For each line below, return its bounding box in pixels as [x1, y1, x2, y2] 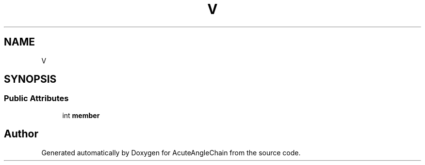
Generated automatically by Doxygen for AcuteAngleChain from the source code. [41, 148, 301, 157]
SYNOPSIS [4, 73, 57, 86]
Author [4, 128, 38, 140]
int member [62, 111, 100, 120]
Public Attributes [4, 93, 69, 104]
